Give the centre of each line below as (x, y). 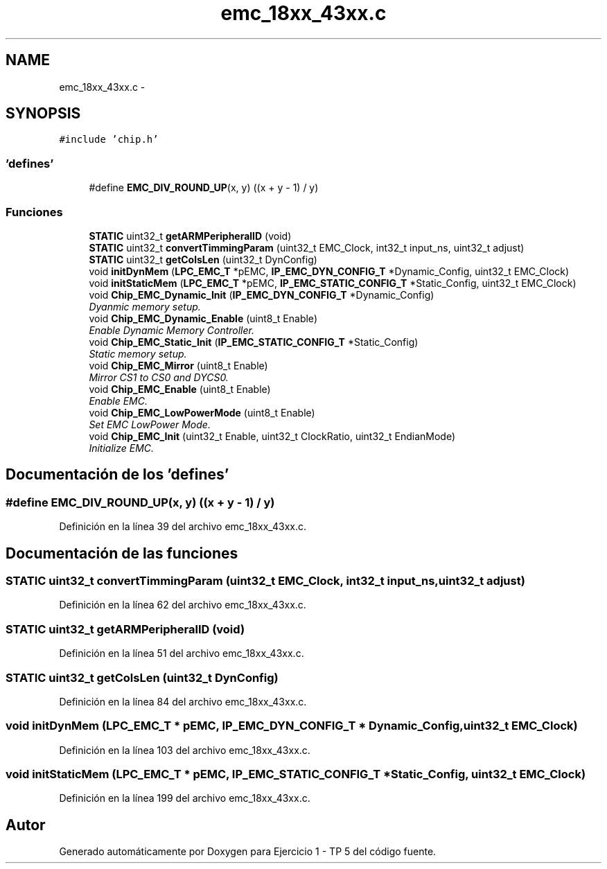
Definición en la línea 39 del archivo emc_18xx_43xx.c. (183, 527)
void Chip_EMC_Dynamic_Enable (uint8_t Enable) (203, 318)
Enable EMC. (118, 401)
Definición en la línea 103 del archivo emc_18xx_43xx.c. (185, 750)
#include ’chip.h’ (109, 140)
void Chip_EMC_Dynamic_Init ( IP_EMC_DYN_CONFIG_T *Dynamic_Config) (262, 295)
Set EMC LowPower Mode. (150, 424)
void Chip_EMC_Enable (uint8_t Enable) (180, 389)
